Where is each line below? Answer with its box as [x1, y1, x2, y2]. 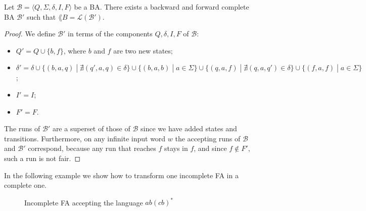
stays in [164, 143, 188, 153]
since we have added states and [141, 123, 237, 134]
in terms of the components [68, 28, 153, 39]
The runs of [4, 123, 40, 134]
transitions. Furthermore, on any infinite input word [4, 133, 166, 143]
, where [63, 45, 86, 56]
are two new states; [113, 45, 173, 56]
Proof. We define [4, 28, 56, 39]
